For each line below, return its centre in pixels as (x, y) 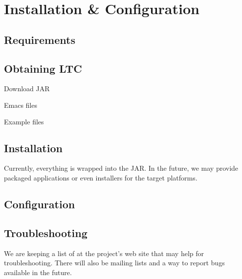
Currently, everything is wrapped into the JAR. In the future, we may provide (121, 168)
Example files (24, 121)
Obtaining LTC (43, 68)
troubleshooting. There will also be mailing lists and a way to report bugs (114, 263)
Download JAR (27, 89)
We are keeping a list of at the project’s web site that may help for (104, 253)
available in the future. (38, 272)
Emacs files (21, 105)
